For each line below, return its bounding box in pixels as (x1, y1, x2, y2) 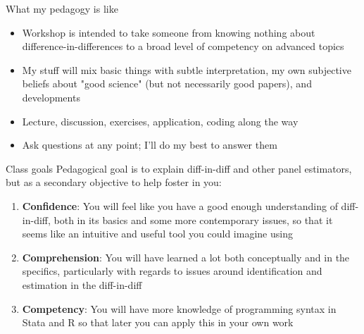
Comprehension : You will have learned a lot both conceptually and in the (22, 249, 350, 264)
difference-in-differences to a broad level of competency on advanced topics (22, 39, 344, 54)
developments (22, 89, 80, 104)
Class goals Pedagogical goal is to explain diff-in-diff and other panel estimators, (6, 161, 352, 175)
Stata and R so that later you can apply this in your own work (22, 315, 294, 330)
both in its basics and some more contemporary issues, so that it (54, 212, 333, 227)
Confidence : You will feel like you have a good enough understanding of (22, 198, 338, 213)
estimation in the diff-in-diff (22, 277, 142, 292)
